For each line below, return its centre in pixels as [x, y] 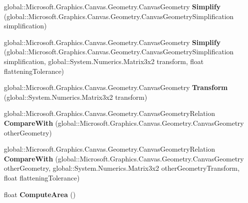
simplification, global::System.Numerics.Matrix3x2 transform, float [104, 61]
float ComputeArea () [40, 194]
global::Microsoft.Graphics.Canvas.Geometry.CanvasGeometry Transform [116, 87]
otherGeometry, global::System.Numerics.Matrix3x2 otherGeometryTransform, [122, 168]
